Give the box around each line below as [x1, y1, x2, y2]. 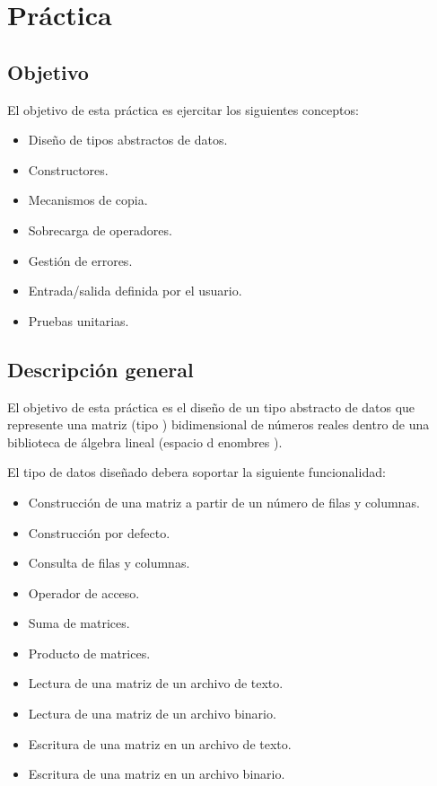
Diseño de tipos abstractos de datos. [28, 130, 228, 149]
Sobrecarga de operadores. [28, 220, 172, 239]
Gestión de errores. [28, 251, 133, 269]
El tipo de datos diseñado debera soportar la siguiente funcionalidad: [7, 463, 386, 481]
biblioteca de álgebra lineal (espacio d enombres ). [7, 432, 283, 451]
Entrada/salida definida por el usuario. [28, 281, 242, 300]
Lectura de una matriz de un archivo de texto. [28, 674, 284, 693]
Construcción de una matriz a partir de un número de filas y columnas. [28, 492, 420, 511]
